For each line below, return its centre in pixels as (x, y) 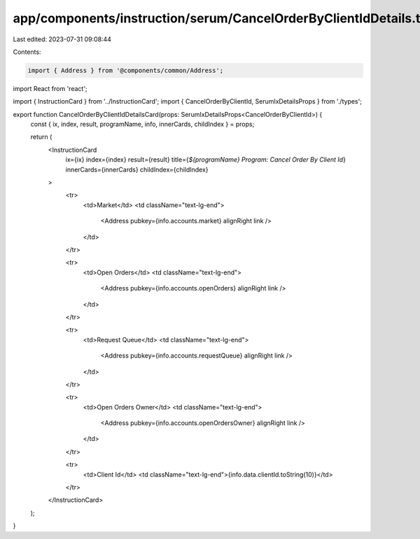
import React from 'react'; (50, 88)
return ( (41, 137)
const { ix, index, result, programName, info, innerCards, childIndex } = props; (142, 124)
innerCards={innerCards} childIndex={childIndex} (137, 169)
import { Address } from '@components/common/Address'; (126, 70)
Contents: (27, 52)
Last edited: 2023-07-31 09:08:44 (62, 39)
